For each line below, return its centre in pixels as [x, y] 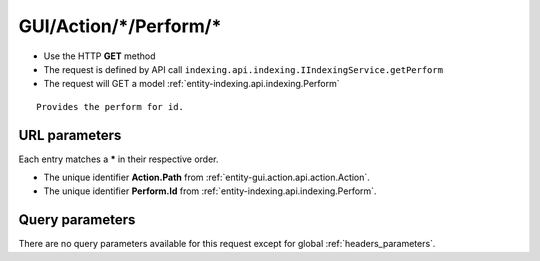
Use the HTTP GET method [99, 56]
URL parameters [70, 135]
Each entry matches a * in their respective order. [118, 159]
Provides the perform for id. [110, 106]
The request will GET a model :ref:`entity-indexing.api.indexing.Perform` [191, 84]
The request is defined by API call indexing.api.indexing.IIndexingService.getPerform [243, 69]
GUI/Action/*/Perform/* [120, 26]
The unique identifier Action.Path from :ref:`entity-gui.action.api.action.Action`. [206, 177]
